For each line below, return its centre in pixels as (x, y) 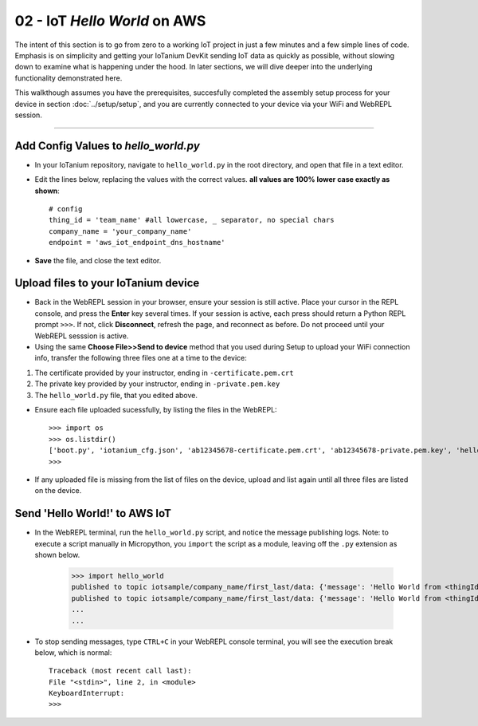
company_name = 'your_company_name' (120, 231)
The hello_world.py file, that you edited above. (116, 395)
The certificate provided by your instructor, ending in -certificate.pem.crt (164, 373)
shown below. (57, 554)
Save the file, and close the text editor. (98, 260)
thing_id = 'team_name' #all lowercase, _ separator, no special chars (192, 220)
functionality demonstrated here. (69, 78)
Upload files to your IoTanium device (107, 283)
